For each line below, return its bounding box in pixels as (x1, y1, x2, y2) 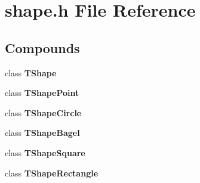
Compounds (5, 38, 80, 57)
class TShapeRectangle (5, 166, 99, 179)
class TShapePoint (5, 86, 79, 99)
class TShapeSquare (5, 146, 85, 159)
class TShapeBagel (5, 126, 80, 139)
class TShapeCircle (5, 106, 82, 119)
